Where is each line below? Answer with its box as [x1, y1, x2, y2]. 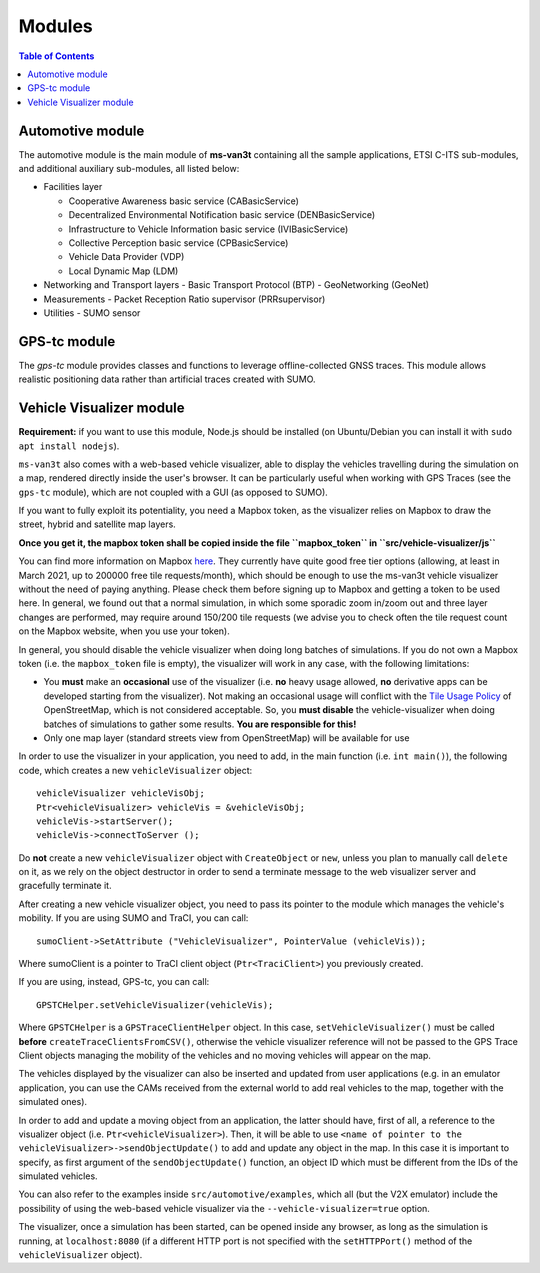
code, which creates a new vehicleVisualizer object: [18, 764, 253, 776]
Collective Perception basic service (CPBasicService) [68, 236, 289, 249]
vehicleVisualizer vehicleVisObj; [36, 788, 205, 799]
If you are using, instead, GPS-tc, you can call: [18, 976, 210, 988]
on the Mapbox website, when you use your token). [18, 625, 230, 637]
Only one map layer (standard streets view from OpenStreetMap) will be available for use [43, 731, 410, 744]
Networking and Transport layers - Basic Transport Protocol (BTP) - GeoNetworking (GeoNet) [43, 279, 430, 291]
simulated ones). [18, 1096, 88, 1108]
